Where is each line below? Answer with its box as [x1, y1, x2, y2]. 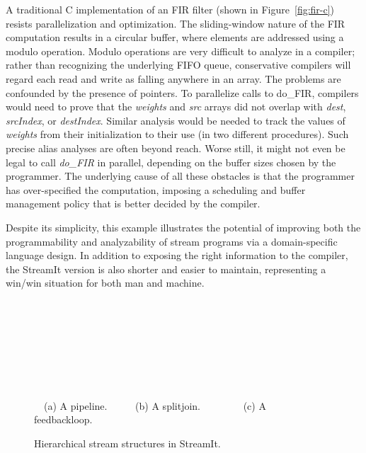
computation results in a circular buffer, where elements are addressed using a [6, 30, 344, 45]
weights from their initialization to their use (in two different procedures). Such [6, 127, 349, 142]
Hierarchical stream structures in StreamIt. [34, 436, 221, 451]
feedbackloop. [34, 412, 93, 427]
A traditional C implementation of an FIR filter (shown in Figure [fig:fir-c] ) [6, 2, 335, 16]
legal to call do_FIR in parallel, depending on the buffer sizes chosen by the [6, 154, 336, 169]
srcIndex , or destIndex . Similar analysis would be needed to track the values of [6, 113, 345, 127]
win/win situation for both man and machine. [6, 275, 205, 290]
